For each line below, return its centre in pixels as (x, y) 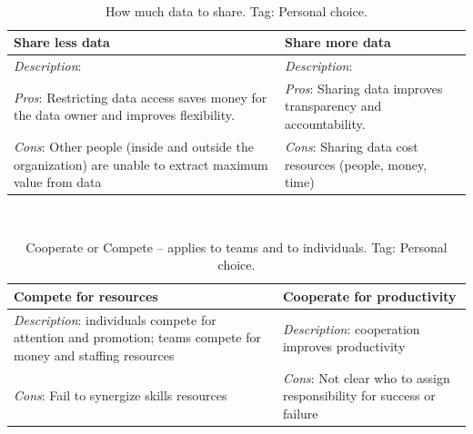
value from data (58, 182)
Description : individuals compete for (115, 319)
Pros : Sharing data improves (363, 88)
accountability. (325, 124)
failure (300, 414)
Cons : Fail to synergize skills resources (121, 395)
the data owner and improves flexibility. (124, 115)
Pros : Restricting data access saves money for (141, 97)
